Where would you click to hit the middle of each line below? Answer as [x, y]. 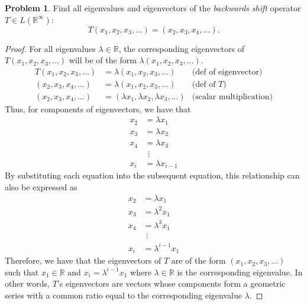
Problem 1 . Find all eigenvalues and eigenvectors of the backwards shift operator [153, 8]
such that [22, 272]
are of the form [198, 260]
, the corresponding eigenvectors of [181, 48]
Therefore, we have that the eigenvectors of [83, 260]
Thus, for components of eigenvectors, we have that [98, 108]
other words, [27, 283]
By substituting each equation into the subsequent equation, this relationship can [152, 175]
